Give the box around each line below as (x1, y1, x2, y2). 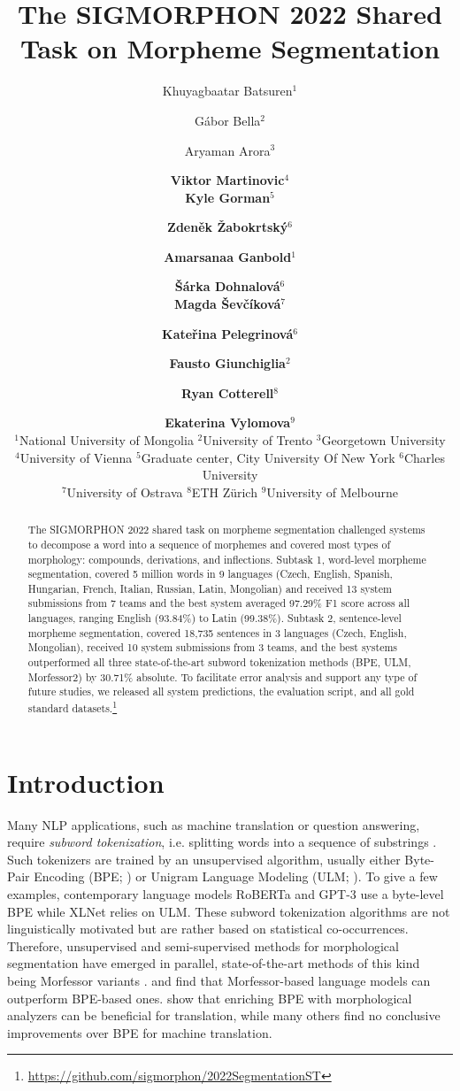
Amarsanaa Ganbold (164, 247, 292, 265)
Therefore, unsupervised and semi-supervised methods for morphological (7, 936, 399, 955)
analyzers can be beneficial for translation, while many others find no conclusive (7, 1006, 441, 1025)
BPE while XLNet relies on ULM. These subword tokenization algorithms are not (7, 902, 450, 920)
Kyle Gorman (185, 188, 271, 206)
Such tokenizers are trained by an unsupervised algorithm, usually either (7, 849, 401, 868)
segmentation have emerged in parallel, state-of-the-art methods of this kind (7, 954, 420, 972)
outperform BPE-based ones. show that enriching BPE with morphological (7, 988, 412, 1007)
